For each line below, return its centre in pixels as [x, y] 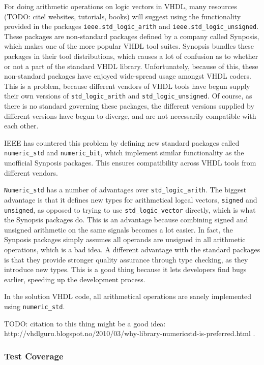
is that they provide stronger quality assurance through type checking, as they [126, 259]
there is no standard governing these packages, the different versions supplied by [129, 106]
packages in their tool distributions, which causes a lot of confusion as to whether [131, 56]
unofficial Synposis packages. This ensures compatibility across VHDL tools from [130, 163]
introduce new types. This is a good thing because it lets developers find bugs [125, 269]
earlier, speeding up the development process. [75, 279]
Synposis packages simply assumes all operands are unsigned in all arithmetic [125, 239]
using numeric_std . [35, 306]
